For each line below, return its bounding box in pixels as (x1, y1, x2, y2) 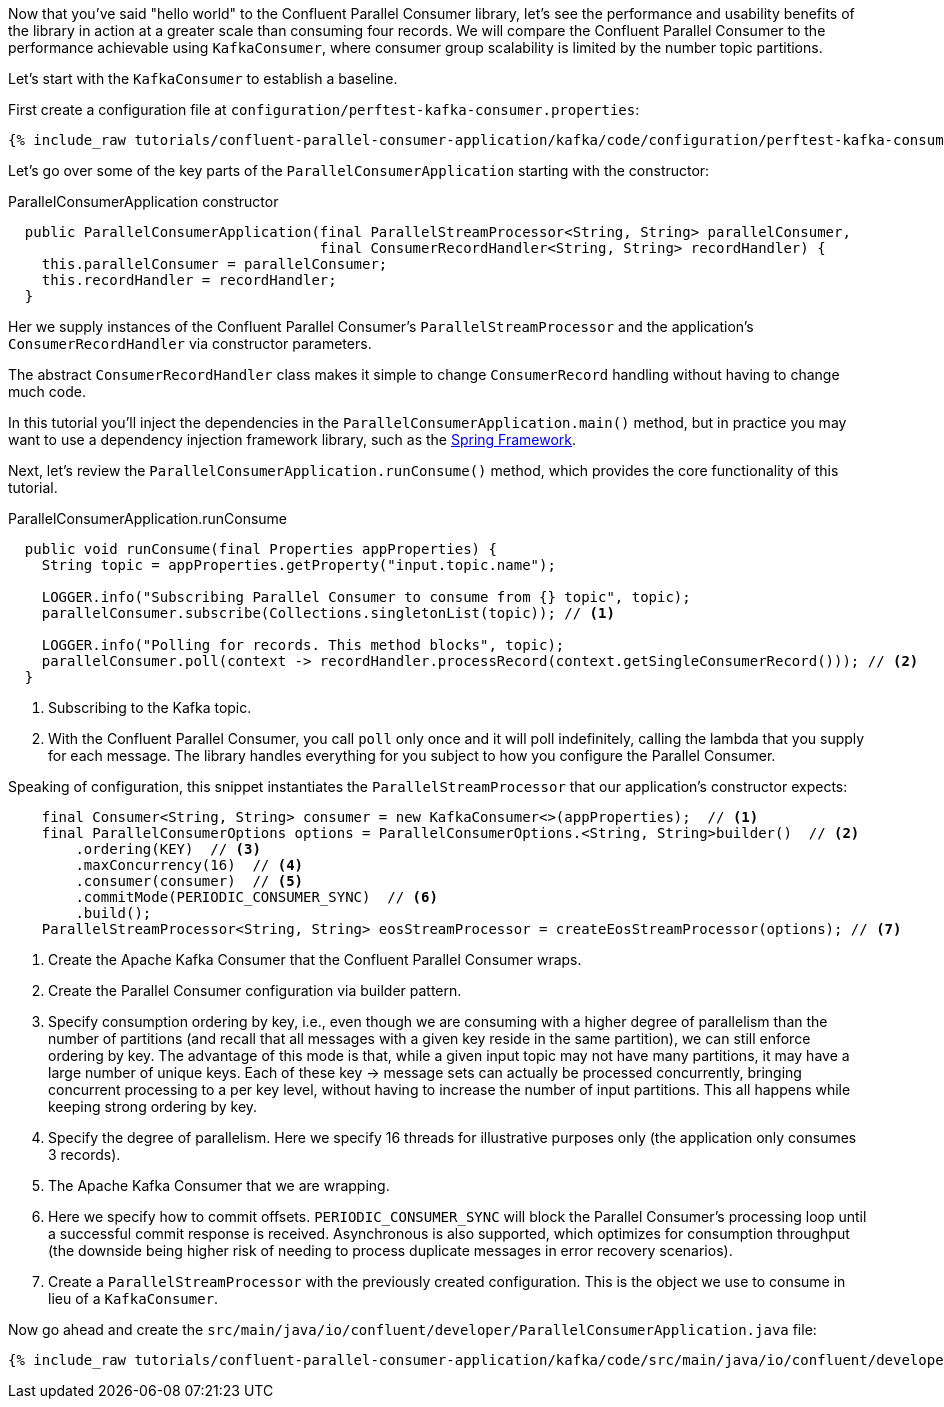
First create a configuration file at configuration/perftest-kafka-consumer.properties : (8, 101, 640, 118)
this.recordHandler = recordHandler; (41, 272, 337, 288)
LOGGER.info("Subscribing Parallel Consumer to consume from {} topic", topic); (41, 589, 691, 605)
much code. (8, 383, 86, 400)
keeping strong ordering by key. (48, 1098, 258, 1115)
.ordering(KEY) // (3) (75, 841, 261, 857)
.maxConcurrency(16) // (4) (75, 857, 304, 873)
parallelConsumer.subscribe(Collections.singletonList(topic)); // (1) (41, 605, 615, 621)
